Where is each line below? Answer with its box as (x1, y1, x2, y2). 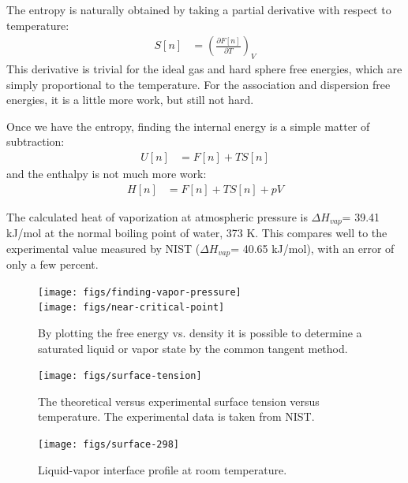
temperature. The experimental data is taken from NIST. (38, 408, 315, 425)
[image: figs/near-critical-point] (38, 302, 225, 314)
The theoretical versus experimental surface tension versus (38, 392, 320, 409)
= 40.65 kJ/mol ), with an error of (230, 240, 395, 256)
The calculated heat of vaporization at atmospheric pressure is (6, 208, 308, 225)
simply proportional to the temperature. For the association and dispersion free (6, 76, 391, 92)
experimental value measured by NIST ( (6, 240, 200, 256)
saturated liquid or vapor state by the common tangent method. (38, 340, 348, 356)
